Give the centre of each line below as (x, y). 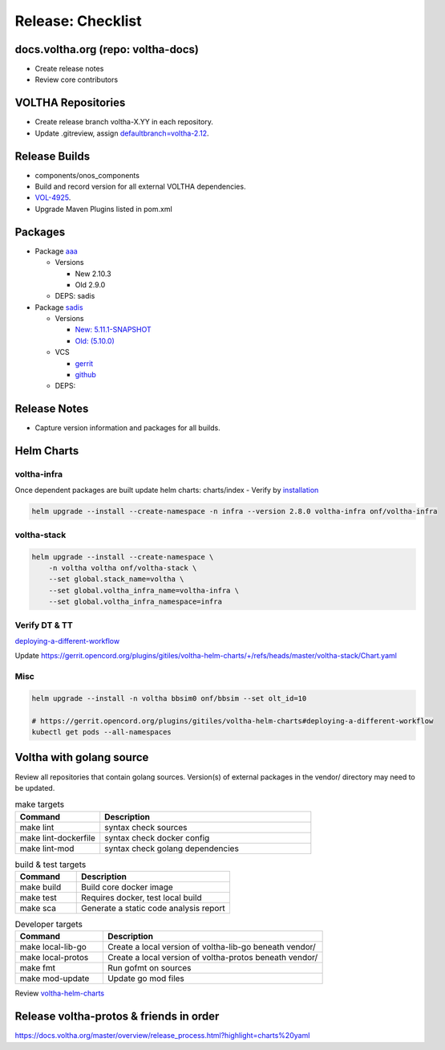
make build (40, 887)
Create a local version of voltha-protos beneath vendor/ (212, 958)
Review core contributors (77, 79)
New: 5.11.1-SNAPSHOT (113, 330)
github (85, 375)
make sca (38, 909)
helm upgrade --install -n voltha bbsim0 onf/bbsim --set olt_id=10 (169, 698)
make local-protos (54, 958)
